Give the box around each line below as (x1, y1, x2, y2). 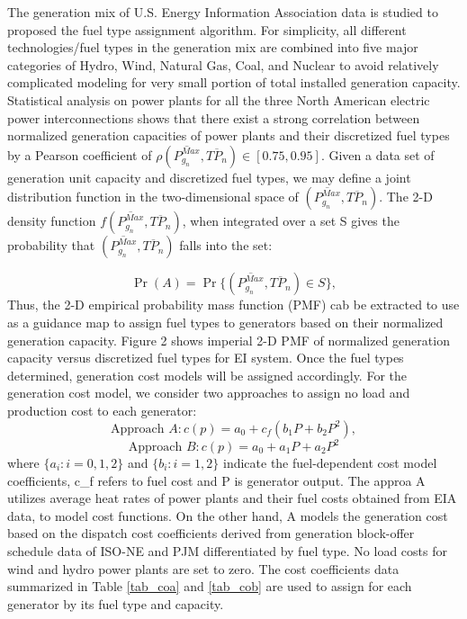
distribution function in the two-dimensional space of (7, 187, 299, 206)
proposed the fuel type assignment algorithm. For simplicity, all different (7, 20, 407, 39)
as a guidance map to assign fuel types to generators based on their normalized (7, 312, 444, 331)
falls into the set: (179, 236, 273, 255)
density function (7, 211, 96, 230)
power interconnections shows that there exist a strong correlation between (7, 108, 420, 127)
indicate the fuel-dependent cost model (222, 453, 437, 471)
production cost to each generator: (7, 400, 197, 419)
